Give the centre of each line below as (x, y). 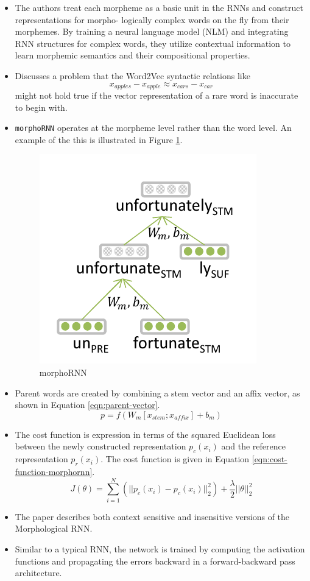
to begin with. (41, 107)
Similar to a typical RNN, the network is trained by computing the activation (160, 548)
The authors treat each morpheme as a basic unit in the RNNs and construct (159, 7)
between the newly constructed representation (100, 446)
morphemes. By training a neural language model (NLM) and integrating (152, 31)
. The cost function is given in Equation (175, 459)
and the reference (253, 446)
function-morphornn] (54, 472)
